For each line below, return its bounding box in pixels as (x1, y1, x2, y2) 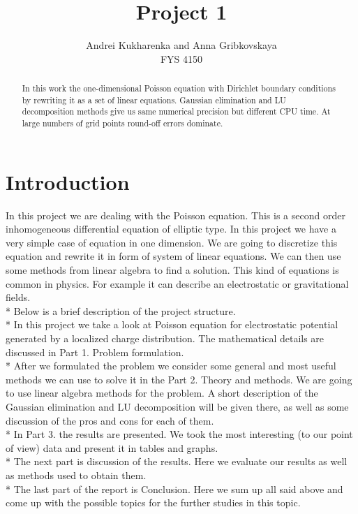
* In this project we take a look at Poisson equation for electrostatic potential (6, 317, 338, 332)
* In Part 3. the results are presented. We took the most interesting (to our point (6, 427, 353, 441)
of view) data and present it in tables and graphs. (6, 440, 218, 455)
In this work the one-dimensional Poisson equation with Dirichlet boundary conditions (22, 82, 336, 94)
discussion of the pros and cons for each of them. (6, 413, 214, 427)
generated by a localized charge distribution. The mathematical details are (6, 331, 325, 346)
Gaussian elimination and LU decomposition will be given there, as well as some (6, 399, 349, 413)
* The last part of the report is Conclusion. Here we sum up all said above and (6, 481, 343, 496)
